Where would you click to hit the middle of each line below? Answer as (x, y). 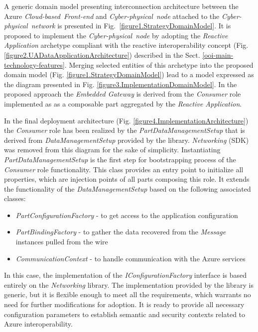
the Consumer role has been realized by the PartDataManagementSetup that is (125, 130)
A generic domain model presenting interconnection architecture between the (121, 6)
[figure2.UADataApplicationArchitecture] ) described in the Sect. (102, 55)
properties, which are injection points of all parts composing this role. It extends (127, 179)
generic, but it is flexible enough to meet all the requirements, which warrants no (128, 294)
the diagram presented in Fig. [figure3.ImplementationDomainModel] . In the (121, 84)
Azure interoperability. (38, 324)
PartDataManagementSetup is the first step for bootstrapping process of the (120, 159)
